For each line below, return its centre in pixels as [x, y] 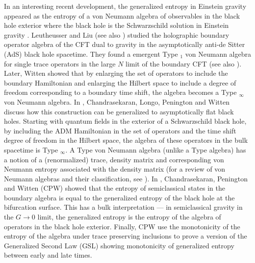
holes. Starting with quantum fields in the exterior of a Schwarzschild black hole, [125, 121]
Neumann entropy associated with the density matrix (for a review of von [115, 169]
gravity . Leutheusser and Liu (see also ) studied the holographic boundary [117, 34]
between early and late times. [48, 255]
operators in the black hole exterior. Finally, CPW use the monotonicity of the [122, 226]
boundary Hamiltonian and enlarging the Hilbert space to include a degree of [120, 82]
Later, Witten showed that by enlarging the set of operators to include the [116, 73]
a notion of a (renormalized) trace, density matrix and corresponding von [114, 159]
